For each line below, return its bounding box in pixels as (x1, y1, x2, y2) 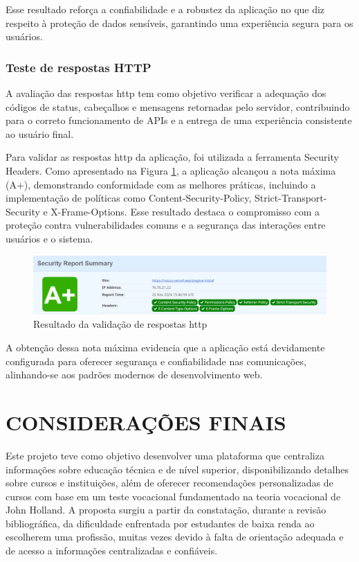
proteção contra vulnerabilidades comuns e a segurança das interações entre (6, 218, 326, 232)
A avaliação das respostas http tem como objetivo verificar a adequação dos (6, 86, 326, 100)
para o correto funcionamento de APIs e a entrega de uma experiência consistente (6, 113, 352, 128)
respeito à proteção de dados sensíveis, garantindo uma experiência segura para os (6, 15, 353, 30)
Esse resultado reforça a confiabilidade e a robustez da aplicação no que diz (6, 2, 325, 16)
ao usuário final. (6, 126, 74, 141)
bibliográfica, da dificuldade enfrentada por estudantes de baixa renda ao (6, 516, 315, 530)
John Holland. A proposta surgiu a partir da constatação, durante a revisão (6, 502, 326, 517)
